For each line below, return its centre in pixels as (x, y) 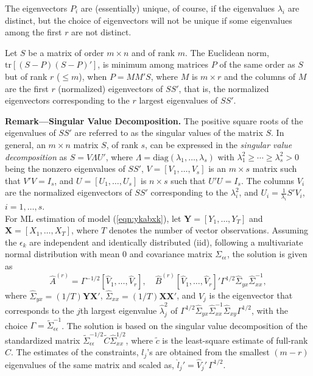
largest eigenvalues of (178, 100)
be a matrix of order (66, 52)
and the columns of (260, 76)
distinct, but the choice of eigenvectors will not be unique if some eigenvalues (149, 20)
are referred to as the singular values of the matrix (169, 133)
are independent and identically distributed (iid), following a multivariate (166, 242)
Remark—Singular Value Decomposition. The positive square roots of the (154, 120)
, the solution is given (267, 254)
